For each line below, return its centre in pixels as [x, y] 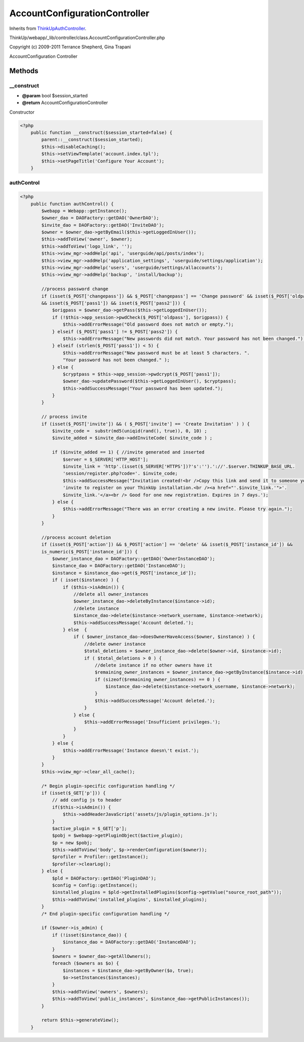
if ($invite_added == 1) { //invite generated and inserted [128, 452]
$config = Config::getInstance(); [95, 885]
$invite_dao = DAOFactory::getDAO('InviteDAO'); [103, 225]
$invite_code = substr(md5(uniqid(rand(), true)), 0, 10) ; [129, 431]
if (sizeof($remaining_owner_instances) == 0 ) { [157, 679]
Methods [24, 71]
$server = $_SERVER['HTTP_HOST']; [106, 459]
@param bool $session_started [55, 95]
